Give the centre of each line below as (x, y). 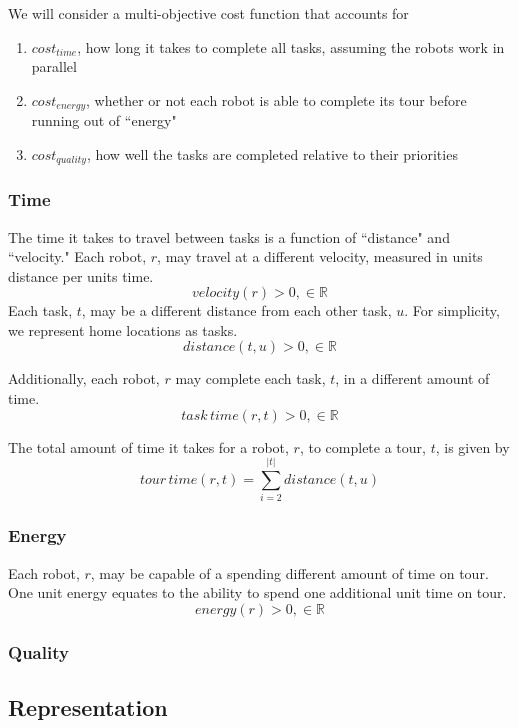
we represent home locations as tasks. (123, 329)
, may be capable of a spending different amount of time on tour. (289, 572)
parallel (54, 66)
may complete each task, (250, 378)
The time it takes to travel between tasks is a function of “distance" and (229, 236)
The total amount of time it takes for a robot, (148, 446)
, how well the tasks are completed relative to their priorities (272, 153)
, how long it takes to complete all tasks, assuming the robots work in (291, 46)
